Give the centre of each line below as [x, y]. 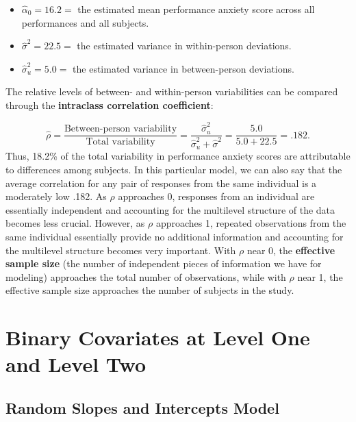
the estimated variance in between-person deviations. [183, 68]
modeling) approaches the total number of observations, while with [146, 276]
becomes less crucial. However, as [75, 223]
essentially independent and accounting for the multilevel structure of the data [170, 209]
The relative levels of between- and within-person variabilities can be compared [172, 91]
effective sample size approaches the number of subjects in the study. [150, 290]
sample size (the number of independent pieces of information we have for [164, 263]
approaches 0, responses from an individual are [216, 196]
